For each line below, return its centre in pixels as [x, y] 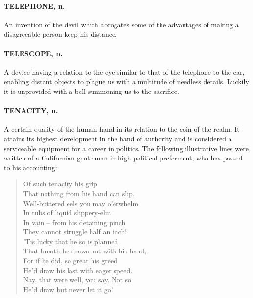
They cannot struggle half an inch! [75, 232]
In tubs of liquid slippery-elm [67, 213]
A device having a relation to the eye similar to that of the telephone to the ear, [124, 72]
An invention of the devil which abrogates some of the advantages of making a [121, 24]
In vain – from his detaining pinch [74, 222]
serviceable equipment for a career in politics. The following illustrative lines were [126, 148]
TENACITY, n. [31, 110]
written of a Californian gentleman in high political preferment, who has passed [123, 158]
